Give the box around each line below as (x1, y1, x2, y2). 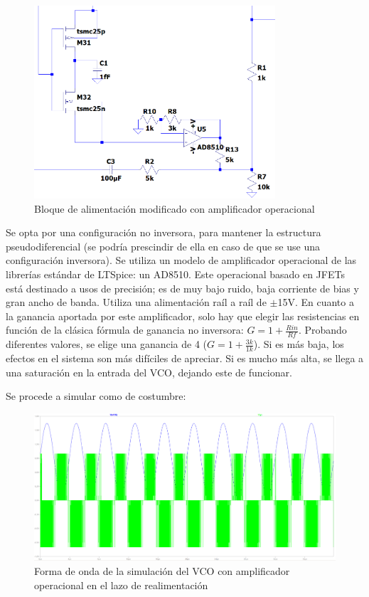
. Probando (298, 322, 347, 337)
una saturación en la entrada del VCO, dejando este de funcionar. (6, 364, 292, 379)
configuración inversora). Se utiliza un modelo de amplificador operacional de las (6, 253, 357, 268)
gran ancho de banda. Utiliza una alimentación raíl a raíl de (6, 295, 267, 310)
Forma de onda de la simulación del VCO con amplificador (34, 564, 290, 578)
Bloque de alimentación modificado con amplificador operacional (34, 201, 315, 216)
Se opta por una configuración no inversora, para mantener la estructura (6, 225, 321, 240)
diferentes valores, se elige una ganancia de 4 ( (6, 337, 207, 352)
